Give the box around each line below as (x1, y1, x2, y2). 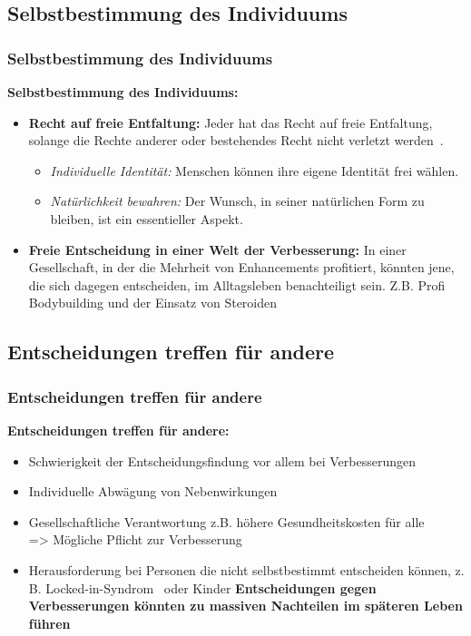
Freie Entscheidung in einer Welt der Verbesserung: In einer (28, 240, 407, 259)
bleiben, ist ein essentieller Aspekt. (50, 209, 243, 228)
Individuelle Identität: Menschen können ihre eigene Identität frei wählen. (50, 161, 459, 180)
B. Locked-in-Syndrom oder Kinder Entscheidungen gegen (28, 578, 377, 597)
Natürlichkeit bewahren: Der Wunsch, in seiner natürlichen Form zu (50, 191, 425, 210)
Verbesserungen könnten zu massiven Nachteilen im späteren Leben (28, 596, 463, 615)
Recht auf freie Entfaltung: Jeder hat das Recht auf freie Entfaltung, (28, 113, 433, 132)
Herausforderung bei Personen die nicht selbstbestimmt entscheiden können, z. (28, 560, 465, 579)
